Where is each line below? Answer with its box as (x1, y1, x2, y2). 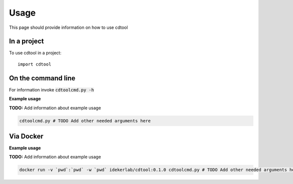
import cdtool (18, 61, 51, 67)
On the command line (9, 74, 76, 82)
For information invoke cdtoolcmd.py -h (9, 87, 94, 92)
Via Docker (9, 132, 43, 140)
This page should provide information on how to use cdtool (9, 24, 128, 30)
